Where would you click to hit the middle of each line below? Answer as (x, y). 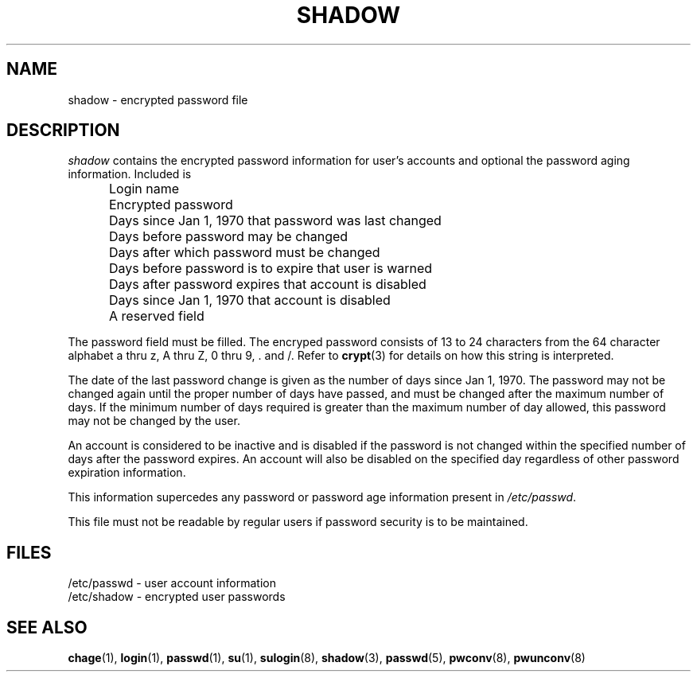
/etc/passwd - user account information (172, 583)
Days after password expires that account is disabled (268, 284)
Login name (144, 189)
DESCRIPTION (63, 131)
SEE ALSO (47, 627)
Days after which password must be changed (245, 253)
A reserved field (157, 316)
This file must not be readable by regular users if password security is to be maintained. (298, 522)
